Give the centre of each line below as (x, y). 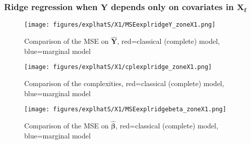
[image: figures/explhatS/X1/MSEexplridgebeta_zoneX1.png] (125, 110)
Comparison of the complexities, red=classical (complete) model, (124, 83)
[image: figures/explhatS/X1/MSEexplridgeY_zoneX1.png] (120, 25)
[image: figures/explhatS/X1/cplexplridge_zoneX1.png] (118, 67)
